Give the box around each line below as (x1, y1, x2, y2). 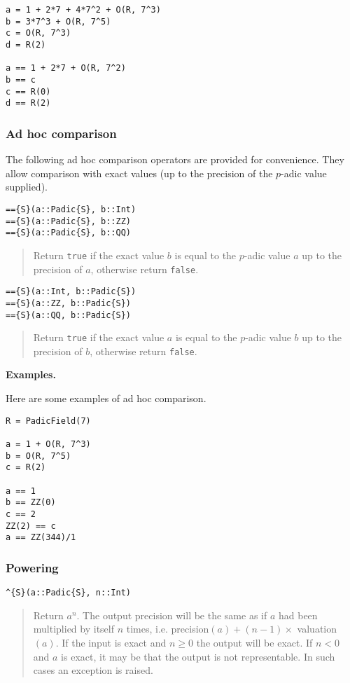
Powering (6, 558, 59, 576)
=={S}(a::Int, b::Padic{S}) (6, 287, 136, 297)
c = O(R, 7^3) (6, 28, 71, 39)
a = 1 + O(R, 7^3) (6, 439, 91, 449)
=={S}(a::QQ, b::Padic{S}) (6, 310, 131, 320)
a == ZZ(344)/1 (6, 532, 76, 543)
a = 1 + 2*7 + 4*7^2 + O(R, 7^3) (6, 5, 161, 15)
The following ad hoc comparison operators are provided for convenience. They (6, 152, 344, 167)
